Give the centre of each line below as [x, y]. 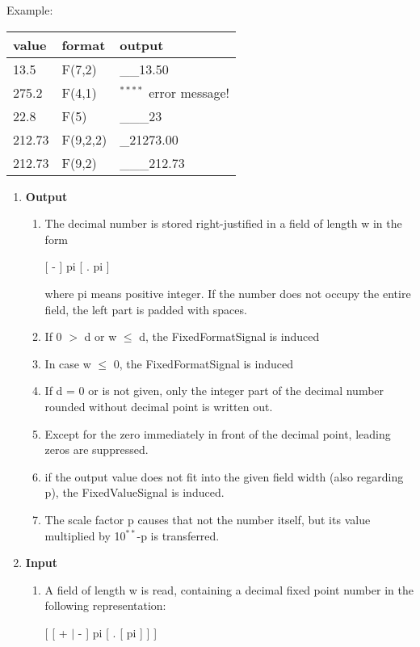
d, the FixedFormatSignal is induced [229, 336]
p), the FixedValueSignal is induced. [134, 492]
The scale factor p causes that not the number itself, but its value [208, 519]
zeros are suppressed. [97, 450]
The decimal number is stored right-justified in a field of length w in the [223, 223]
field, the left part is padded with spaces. [146, 309]
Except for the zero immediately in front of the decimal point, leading [218, 433]
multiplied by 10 [85, 535]
